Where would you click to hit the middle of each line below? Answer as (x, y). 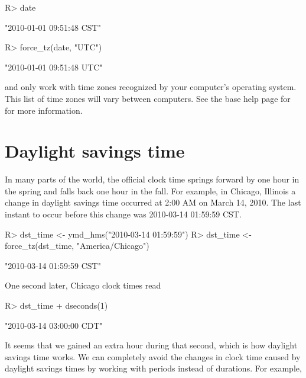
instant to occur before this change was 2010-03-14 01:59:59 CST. (123, 214)
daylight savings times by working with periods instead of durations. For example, (153, 368)
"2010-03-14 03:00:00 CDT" (54, 325)
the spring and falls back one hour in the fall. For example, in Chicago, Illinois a (150, 190)
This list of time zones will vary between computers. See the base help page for (148, 98)
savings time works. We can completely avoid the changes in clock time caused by (153, 356)
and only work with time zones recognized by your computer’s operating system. (151, 87)
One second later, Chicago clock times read (83, 285)
